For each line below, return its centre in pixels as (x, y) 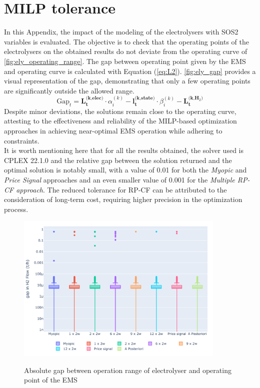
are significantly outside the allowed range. (69, 90)
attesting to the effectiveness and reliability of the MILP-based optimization (120, 121)
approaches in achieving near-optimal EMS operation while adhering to (113, 131)
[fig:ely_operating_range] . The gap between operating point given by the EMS (125, 61)
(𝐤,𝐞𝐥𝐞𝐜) (94, 98)
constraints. (22, 140)
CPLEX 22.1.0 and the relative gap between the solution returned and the (118, 160)
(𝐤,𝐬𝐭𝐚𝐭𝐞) (145, 98)
